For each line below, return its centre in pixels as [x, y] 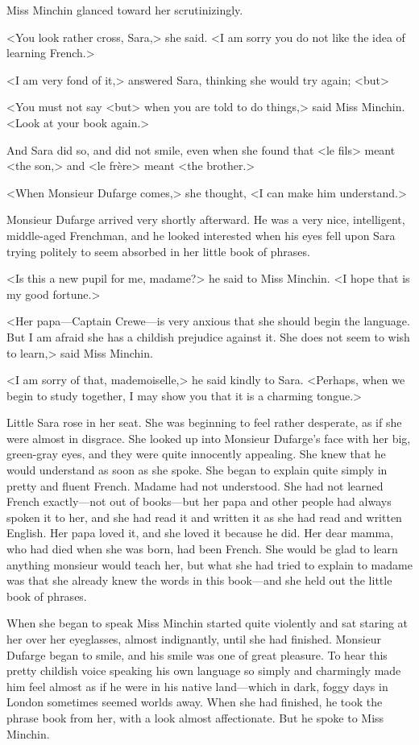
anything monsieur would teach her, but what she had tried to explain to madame [209, 564]
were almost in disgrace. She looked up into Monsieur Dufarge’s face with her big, [209, 438]
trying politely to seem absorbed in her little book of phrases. [158, 251]
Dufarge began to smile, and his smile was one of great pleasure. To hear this [197, 654]
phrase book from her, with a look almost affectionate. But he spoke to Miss [195, 717]
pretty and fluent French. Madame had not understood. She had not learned [195, 485]
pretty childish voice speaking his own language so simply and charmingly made [204, 670]
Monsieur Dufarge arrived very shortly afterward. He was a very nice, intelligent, [206, 219]
